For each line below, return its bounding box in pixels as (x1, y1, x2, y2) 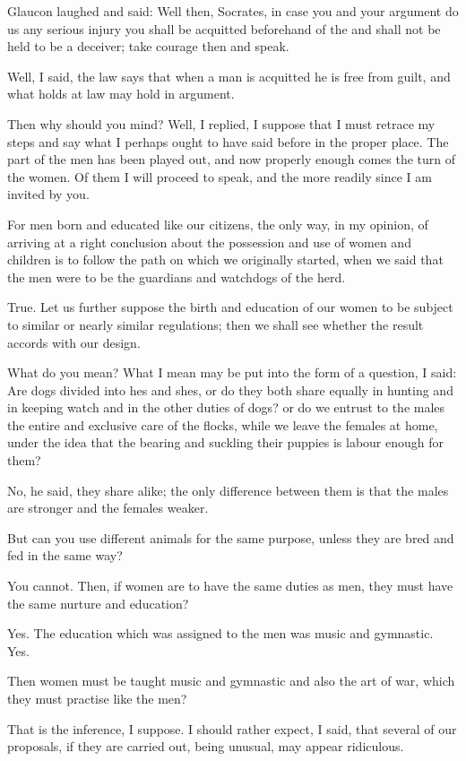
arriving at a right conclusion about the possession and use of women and (7, 232, 411, 251)
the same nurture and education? (7, 593, 189, 612)
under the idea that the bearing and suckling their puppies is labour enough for (7, 433, 444, 452)
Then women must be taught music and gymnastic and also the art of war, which (7, 671, 455, 690)
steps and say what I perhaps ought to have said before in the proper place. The (7, 132, 449, 151)
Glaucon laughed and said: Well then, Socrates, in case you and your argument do (7, 2, 459, 20)
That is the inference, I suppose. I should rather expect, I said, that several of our (7, 719, 457, 738)
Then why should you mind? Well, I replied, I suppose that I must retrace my (7, 114, 436, 133)
